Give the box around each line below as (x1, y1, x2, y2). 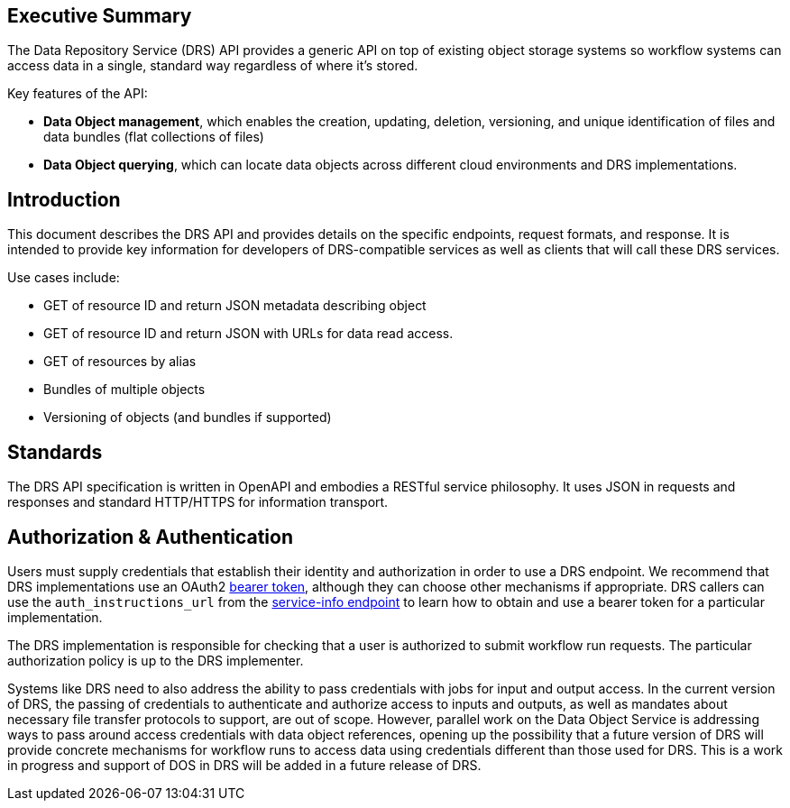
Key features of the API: (7, 86, 148, 102)
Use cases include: (7, 270, 120, 286)
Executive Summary (7, 5, 192, 27)
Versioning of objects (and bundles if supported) (43, 409, 332, 426)
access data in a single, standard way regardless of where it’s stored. (7, 58, 418, 74)
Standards (7, 440, 103, 464)
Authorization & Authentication (7, 525, 294, 548)
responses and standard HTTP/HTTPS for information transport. (7, 494, 389, 510)
